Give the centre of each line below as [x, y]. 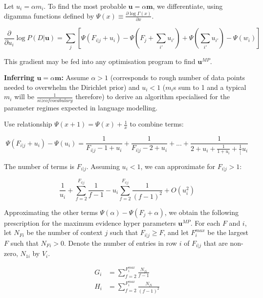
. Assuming [103, 166]
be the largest [228, 232]
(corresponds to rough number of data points [178, 77]
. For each [205, 223]
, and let [176, 232]
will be [24, 96]
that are [216, 243]
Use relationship [28, 124]
